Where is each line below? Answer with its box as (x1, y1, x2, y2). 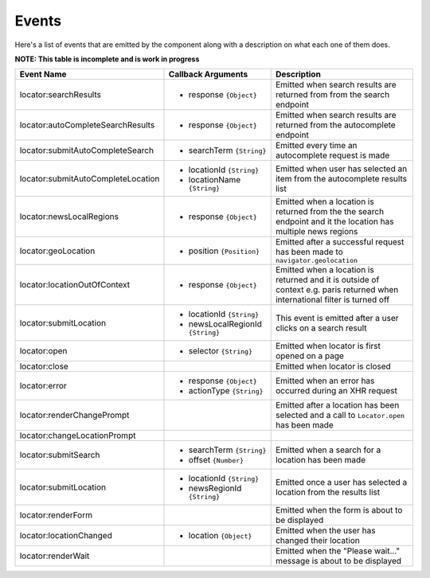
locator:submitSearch (19, 450, 100, 461)
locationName (188, 174, 241, 186)
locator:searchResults (19, 89, 101, 100)
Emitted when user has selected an (275, 163, 408, 174)
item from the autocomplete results (275, 173, 408, 184)
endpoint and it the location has (275, 216, 394, 227)
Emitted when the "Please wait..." (275, 545, 401, 557)
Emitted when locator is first (275, 341, 381, 352)
